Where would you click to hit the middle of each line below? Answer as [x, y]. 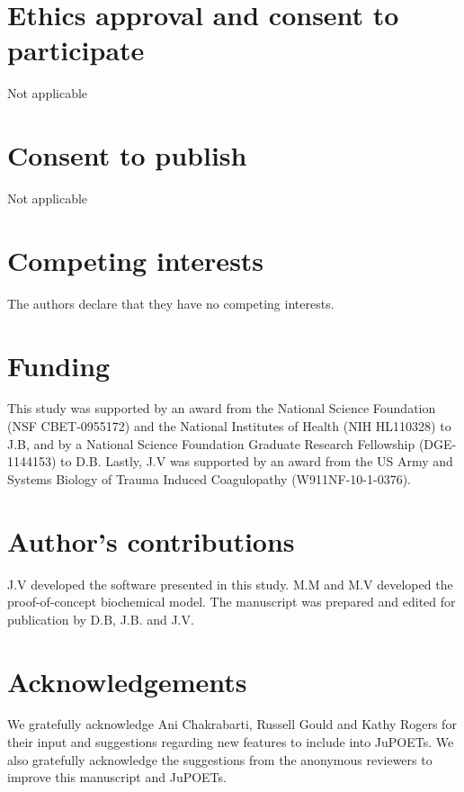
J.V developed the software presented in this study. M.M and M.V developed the [230, 584]
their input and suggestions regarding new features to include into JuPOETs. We [231, 742]
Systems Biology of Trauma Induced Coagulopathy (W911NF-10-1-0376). [209, 478]
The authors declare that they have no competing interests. [171, 303]
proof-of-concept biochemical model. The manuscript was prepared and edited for [232, 602]
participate [76, 50]
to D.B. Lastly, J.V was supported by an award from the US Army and [257, 461]
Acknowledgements [127, 681]
